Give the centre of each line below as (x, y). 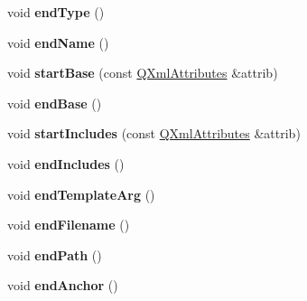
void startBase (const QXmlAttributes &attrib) (143, 73)
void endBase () (55, 103)
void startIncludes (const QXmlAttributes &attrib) (154, 133)
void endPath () (55, 254)
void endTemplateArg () (81, 194)
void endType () (56, 12)
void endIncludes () (66, 163)
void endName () (58, 42)
